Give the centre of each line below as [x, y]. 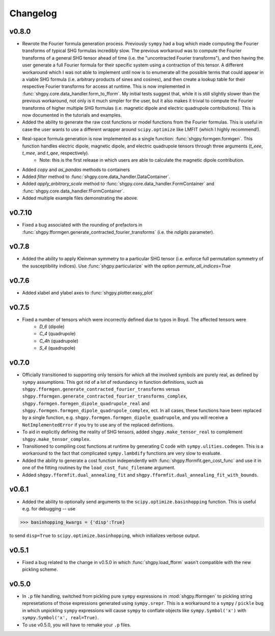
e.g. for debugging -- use [49, 508]
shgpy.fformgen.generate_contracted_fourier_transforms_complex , [105, 396]
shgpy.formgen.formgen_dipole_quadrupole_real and [86, 403]
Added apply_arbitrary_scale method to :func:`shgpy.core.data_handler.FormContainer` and [118, 184]
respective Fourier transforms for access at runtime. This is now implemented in [106, 86]
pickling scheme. [40, 570]
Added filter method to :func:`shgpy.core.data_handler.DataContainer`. [96, 177]
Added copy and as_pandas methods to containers [76, 169]
